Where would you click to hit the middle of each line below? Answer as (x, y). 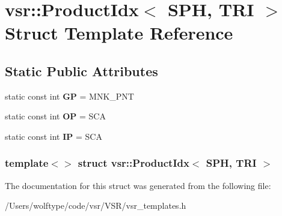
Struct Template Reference (119, 33)
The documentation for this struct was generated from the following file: (138, 185)
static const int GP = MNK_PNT (69, 96)
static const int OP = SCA (55, 116)
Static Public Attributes (81, 70)
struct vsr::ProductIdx (133, 163)
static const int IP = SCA (54, 136)
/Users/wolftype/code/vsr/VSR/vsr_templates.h (96, 205)
